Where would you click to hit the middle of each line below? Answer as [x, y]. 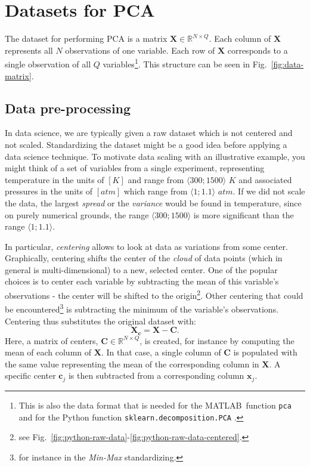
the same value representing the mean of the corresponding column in [132, 364]
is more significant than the [244, 214]
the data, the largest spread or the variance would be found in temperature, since [153, 202]
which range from [156, 191]
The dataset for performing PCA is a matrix [86, 38]
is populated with [265, 352]
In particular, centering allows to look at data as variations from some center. [146, 246]
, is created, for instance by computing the [217, 340]
